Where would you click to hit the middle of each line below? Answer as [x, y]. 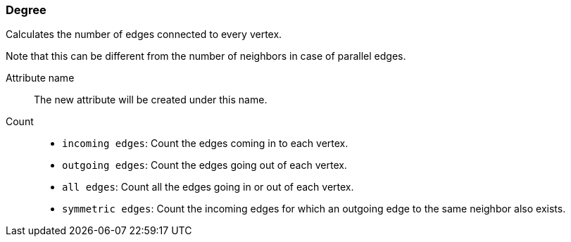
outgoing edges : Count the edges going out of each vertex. [205, 165]
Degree [26, 10]
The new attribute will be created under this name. [151, 100]
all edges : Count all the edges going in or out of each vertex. [208, 187]
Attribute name [40, 78]
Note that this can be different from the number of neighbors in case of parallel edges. [206, 56]
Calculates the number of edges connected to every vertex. [144, 34]
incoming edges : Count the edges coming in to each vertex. [205, 144]
